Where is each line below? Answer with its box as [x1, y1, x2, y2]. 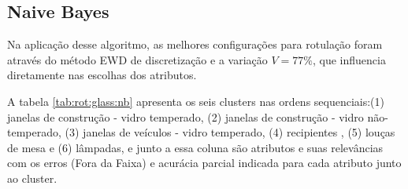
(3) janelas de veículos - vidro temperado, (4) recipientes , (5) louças [65, 124, 395, 140]
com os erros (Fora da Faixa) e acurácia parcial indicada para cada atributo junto [7, 154, 402, 171]
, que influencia [312, 51, 386, 67]
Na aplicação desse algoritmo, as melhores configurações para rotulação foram [7, 36, 383, 53]
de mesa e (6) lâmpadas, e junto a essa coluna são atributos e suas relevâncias [7, 139, 384, 155]
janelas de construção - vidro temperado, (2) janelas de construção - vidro [7, 108, 364, 125]
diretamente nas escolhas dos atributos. [7, 67, 197, 83]
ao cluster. [7, 169, 57, 186]
